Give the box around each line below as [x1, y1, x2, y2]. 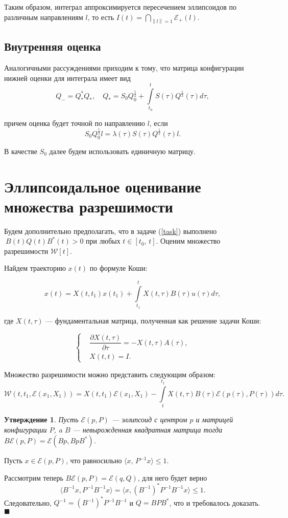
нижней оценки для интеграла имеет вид [4, 72, 131, 83]
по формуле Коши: [89, 263, 148, 273]
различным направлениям [4, 11, 83, 22]
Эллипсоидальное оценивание [4, 176, 201, 197]
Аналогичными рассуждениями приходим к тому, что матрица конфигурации [4, 62, 244, 73]
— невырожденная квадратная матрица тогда [73, 424, 223, 435]
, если [149, 117, 168, 128]
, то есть [87, 11, 114, 22]
